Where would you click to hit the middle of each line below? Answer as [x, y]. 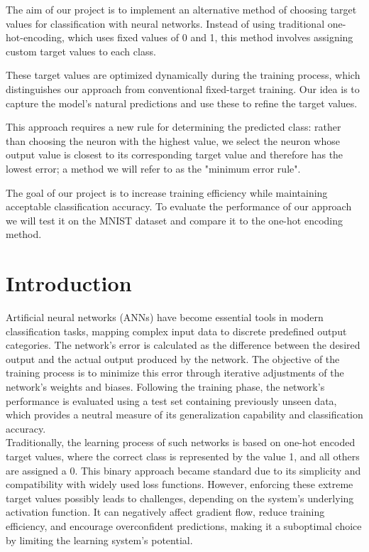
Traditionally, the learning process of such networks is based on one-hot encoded [181, 442]
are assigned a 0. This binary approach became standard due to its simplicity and [183, 470]
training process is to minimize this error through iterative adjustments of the [175, 373]
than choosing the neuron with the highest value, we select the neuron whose [173, 140]
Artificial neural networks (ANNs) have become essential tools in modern [165, 317]
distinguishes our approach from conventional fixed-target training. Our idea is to [183, 88]
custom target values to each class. [81, 51]
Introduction [69, 283]
